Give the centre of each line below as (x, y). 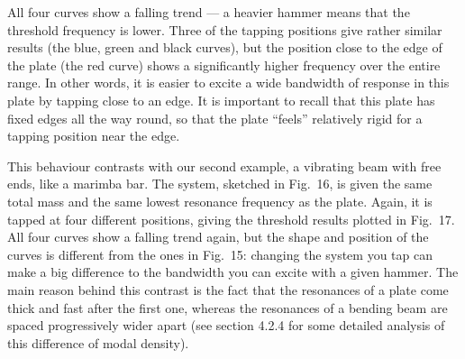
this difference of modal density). (98, 342)
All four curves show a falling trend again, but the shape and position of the (218, 237)
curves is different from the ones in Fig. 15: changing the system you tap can (220, 254)
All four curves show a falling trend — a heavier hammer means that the (209, 12)
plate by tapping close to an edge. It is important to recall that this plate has (221, 100)
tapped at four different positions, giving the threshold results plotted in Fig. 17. (231, 219)
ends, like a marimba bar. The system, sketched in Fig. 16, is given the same (220, 184)
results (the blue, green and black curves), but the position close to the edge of (225, 47)
